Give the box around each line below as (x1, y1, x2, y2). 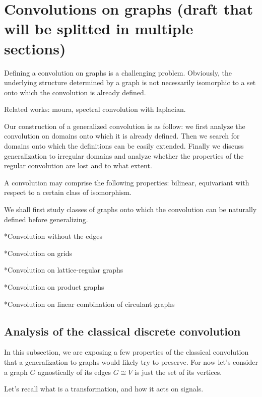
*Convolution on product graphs (4, 282, 104, 292)
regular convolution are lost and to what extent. (4, 160, 152, 171)
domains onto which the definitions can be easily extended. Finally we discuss (4, 141, 244, 151)
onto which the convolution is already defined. (4, 87, 146, 97)
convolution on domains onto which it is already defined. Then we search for (4, 130, 240, 141)
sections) (4, 38, 66, 58)
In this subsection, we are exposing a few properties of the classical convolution (4, 347, 249, 357)
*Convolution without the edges (4, 231, 102, 241)
